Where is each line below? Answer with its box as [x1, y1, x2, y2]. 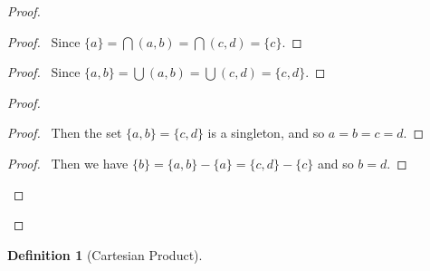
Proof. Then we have [7, 153, 129, 172]
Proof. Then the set [7, 123, 122, 142]
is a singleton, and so [207, 123, 325, 142]
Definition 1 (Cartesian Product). [7, 245, 203, 264]
